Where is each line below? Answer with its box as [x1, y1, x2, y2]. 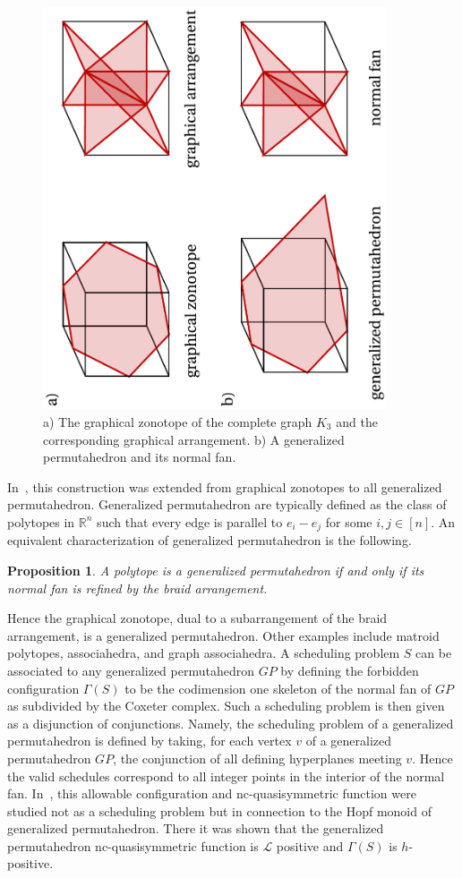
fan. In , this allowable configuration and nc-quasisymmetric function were [7, 784, 416, 803]
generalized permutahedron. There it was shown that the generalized [7, 819, 384, 838]
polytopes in [7, 512, 75, 531]
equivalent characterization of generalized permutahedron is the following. [7, 531, 412, 550]
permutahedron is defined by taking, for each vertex [7, 731, 292, 750]
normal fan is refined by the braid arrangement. [7, 578, 268, 597]
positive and [276, 836, 344, 855]
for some [325, 512, 372, 531]
